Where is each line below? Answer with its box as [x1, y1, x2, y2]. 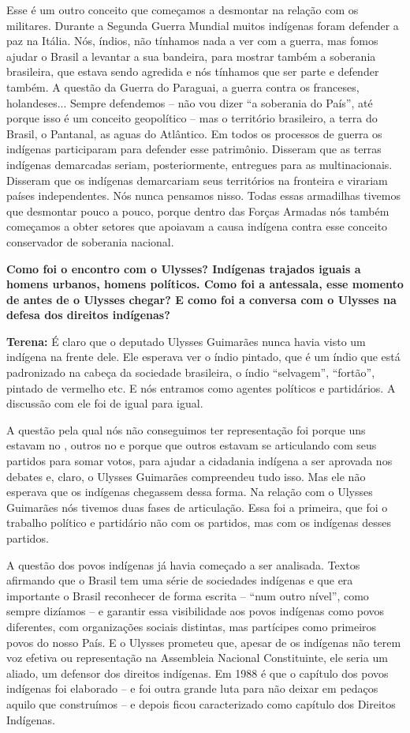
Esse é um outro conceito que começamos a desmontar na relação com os [6, 2, 359, 17]
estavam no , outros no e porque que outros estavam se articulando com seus [6, 437, 377, 453]
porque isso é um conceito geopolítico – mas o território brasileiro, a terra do [6, 110, 378, 126]
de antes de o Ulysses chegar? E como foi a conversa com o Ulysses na [6, 291, 397, 307]
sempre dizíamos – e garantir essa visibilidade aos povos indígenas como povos [6, 603, 385, 619]
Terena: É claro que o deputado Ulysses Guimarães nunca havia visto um [6, 333, 366, 349]
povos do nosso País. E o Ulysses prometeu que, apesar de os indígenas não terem [6, 633, 401, 650]
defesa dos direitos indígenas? [6, 306, 170, 323]
